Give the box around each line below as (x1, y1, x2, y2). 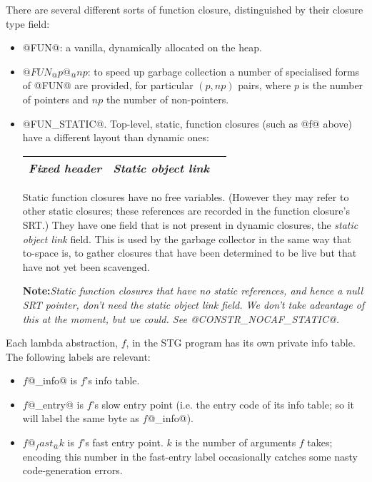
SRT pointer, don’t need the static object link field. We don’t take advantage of (22, 297, 365, 312)
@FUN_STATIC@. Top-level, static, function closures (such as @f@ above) (22, 116, 352, 130)
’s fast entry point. (82, 435, 164, 450)
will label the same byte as (22, 411, 139, 426)
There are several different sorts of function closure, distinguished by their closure (6, 2, 363, 16)
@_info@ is (27, 373, 77, 388)
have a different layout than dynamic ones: (22, 130, 209, 145)
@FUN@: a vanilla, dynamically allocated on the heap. (22, 40, 262, 55)
